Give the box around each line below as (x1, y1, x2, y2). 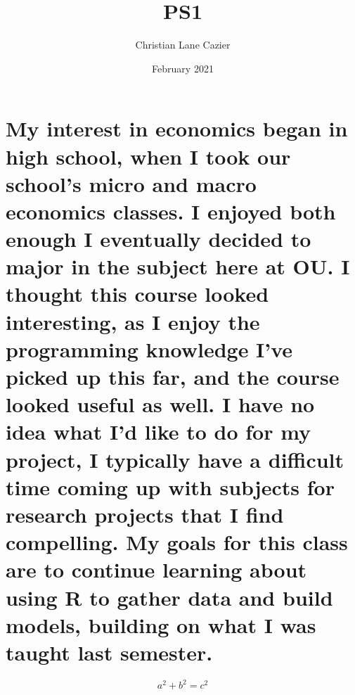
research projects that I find (6, 499, 284, 528)
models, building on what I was (6, 610, 316, 639)
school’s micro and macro (6, 169, 257, 198)
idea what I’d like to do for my (6, 417, 311, 446)
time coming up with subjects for (6, 472, 335, 501)
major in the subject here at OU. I (6, 252, 350, 281)
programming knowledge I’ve (6, 334, 293, 363)
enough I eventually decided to (6, 224, 311, 253)
